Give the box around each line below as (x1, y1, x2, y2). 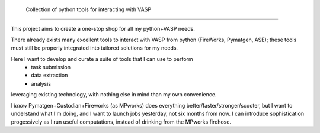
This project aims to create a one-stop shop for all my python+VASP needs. (11, 25, 195, 33)
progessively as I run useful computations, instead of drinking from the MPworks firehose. (11, 118, 231, 125)
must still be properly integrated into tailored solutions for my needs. (11, 44, 178, 51)
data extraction (31, 72, 68, 79)
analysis (31, 80, 52, 87)
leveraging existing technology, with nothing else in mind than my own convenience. (11, 91, 217, 98)
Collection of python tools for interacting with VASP (25, 6, 151, 13)
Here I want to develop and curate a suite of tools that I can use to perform (11, 55, 194, 62)
